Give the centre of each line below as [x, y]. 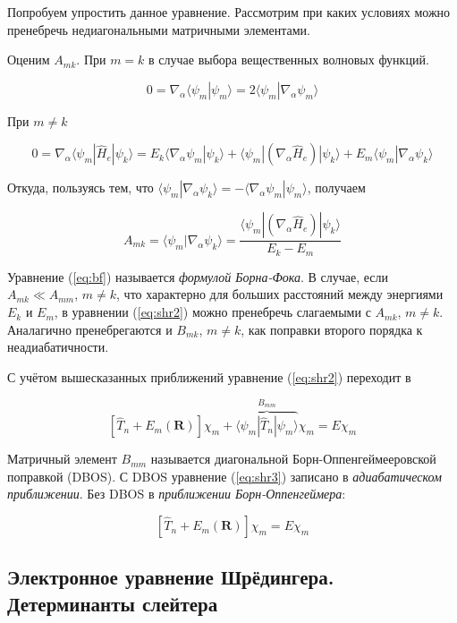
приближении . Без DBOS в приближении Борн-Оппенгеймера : [177, 494]
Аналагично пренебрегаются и [90, 329]
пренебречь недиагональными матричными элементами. [159, 29]
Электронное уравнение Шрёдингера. [171, 577]
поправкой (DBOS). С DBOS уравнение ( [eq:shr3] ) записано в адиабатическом [224, 476]
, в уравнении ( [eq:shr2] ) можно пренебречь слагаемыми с [212, 312]
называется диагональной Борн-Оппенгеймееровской [293, 459]
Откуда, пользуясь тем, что [80, 188]
